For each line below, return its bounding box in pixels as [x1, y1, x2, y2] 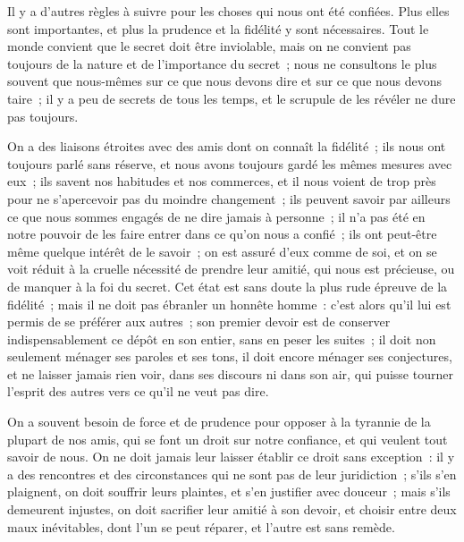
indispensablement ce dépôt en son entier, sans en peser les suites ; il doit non [7, 329, 436, 348]
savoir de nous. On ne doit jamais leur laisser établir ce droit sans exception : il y [7, 447, 455, 466]
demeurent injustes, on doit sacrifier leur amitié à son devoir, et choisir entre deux [7, 500, 457, 519]
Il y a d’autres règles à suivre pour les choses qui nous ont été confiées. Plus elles [7, 2, 450, 20]
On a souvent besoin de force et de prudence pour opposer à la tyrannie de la [7, 412, 431, 431]
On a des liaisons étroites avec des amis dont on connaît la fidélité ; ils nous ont [7, 137, 446, 156]
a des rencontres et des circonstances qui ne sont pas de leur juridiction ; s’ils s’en [7, 464, 457, 483]
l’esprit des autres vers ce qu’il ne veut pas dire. [7, 382, 269, 401]
